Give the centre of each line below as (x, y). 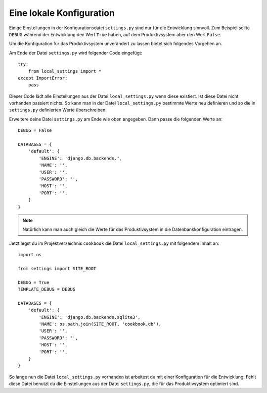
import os (30, 255)
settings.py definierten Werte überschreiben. (58, 110)
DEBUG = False (35, 131)
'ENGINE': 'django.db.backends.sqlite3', (90, 317)
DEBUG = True (34, 282)
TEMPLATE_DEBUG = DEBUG (47, 289)
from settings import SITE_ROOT (57, 268)
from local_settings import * (65, 71)
